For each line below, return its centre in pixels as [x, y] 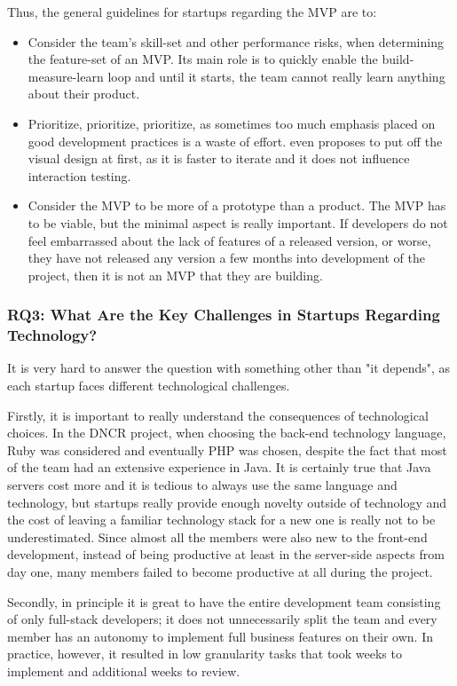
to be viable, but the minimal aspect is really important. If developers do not [238, 222]
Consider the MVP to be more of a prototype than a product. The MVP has [237, 205]
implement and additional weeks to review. [124, 670]
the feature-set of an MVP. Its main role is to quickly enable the [203, 59]
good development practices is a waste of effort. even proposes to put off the [235, 141]
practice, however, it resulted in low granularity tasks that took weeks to [205, 654]
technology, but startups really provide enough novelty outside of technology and [227, 502]
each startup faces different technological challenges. [149, 386]
